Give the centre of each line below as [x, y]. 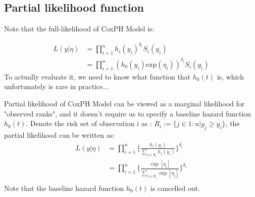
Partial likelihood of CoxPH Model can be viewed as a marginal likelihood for [124, 104]
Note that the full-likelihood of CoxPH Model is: [79, 29]
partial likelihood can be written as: [60, 135]
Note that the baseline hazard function [64, 188]
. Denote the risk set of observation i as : [89, 123]
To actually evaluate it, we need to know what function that [97, 76]
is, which [231, 76]
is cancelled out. [175, 188]
